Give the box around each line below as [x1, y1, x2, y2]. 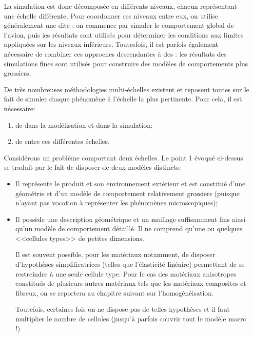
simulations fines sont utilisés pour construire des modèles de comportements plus [4, 58, 248, 68]
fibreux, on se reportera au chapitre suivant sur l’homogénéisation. [15, 287, 214, 297]
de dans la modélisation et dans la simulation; [15, 119, 153, 130]
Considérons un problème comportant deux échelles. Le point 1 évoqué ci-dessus [4, 152, 243, 162]
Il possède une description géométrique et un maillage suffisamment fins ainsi [15, 214, 246, 224]
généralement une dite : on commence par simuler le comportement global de [4, 20, 234, 30]
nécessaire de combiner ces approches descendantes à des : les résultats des [4, 48, 227, 59]
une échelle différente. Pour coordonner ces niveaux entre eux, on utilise [4, 10, 218, 20]
